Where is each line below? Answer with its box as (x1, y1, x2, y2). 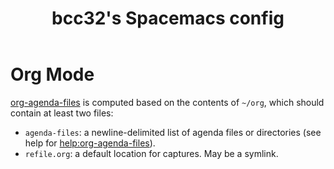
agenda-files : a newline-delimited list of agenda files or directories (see (24, 126, 322, 138)
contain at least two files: (10, 107, 114, 119)
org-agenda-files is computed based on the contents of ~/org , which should (10, 96, 325, 108)
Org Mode (10, 63, 95, 86)
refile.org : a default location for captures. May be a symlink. (24, 147, 279, 159)
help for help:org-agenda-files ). (24, 137, 156, 149)
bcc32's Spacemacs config (51, 7, 285, 30)
